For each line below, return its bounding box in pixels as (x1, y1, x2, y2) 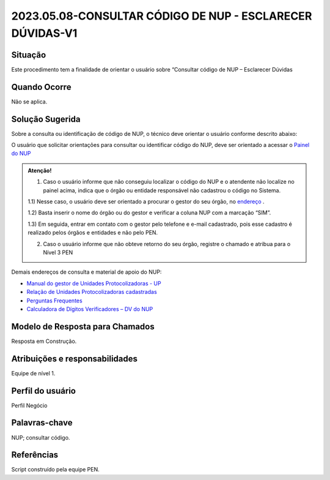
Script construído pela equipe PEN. (11, 466, 100, 473)
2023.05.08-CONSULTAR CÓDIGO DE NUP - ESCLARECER (11, 9, 312, 23)
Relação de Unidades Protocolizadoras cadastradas (26, 288, 157, 296)
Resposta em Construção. (11, 337, 77, 345)
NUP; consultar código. (11, 433, 70, 441)
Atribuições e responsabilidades (11, 353, 137, 364)
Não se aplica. (11, 98, 48, 105)
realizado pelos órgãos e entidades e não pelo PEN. (28, 229, 158, 236)
